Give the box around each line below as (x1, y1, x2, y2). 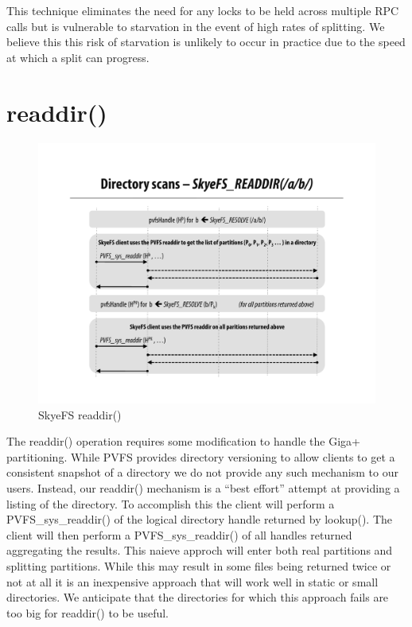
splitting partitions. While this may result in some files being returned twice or (6, 557, 391, 574)
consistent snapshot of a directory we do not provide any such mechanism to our (6, 464, 398, 481)
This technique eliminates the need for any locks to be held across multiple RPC (6, 2, 399, 18)
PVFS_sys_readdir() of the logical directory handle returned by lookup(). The (6, 511, 393, 528)
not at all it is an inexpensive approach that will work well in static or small (6, 573, 379, 590)
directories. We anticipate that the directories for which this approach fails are (6, 589, 389, 606)
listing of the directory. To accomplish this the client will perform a (6, 495, 335, 512)
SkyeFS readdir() (38, 406, 122, 423)
